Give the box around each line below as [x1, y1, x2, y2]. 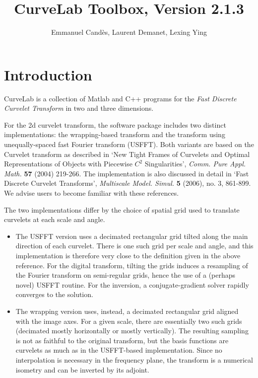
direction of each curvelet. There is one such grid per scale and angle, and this [15, 240, 254, 251]
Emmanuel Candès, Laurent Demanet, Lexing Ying [51, 27, 207, 37]
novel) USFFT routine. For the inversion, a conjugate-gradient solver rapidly [15, 279, 249, 290]
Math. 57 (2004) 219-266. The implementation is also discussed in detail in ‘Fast [4, 168, 249, 178]
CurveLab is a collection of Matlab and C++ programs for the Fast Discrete [4, 93, 237, 103]
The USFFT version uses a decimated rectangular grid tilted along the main [15, 230, 248, 241]
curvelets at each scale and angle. [4, 214, 105, 225]
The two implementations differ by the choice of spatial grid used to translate [4, 204, 240, 215]
